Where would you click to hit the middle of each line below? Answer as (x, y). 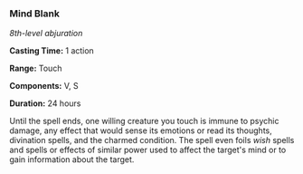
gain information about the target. (72, 159)
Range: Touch (36, 68)
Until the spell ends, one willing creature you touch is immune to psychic (144, 121)
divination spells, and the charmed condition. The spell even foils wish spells (152, 140)
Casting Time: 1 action (52, 51)
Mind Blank (35, 14)
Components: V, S (44, 86)
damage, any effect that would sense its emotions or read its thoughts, (141, 130)
